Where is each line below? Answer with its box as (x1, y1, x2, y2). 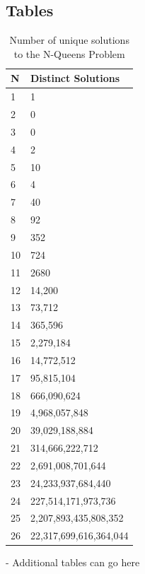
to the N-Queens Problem (13, 46, 125, 61)
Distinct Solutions (30, 71, 120, 86)
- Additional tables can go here (6, 555, 140, 570)
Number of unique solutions (9, 33, 129, 47)
